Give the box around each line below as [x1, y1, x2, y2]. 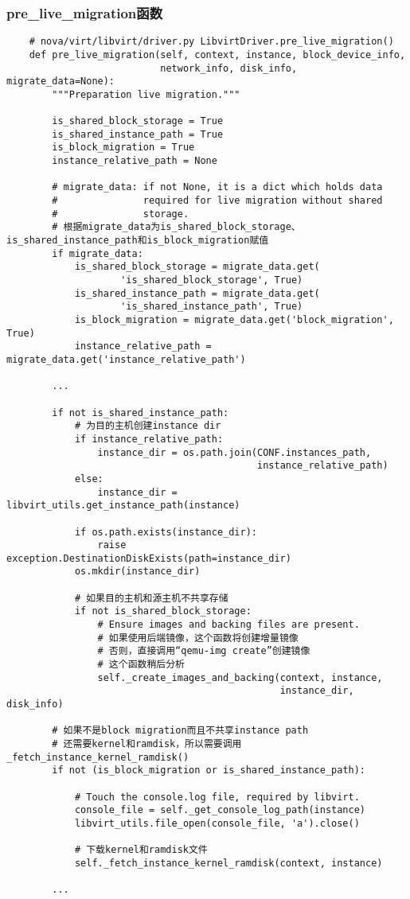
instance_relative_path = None [52, 155, 217, 167]
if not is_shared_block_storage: [74, 605, 252, 617]
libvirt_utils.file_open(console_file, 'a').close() [74, 817, 360, 829]
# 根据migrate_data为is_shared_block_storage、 [52, 221, 301, 233]
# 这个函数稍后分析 [97, 659, 185, 671]
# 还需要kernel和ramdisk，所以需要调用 [52, 738, 242, 749]
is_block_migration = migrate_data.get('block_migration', [74, 314, 394, 325]
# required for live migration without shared [52, 195, 383, 207]
